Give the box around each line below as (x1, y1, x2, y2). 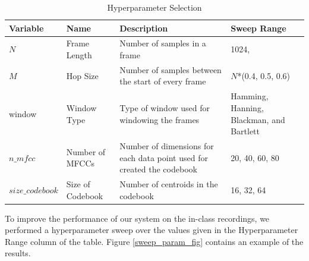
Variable (9, 21, 44, 34)
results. (5, 247, 31, 259)
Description (119, 21, 168, 34)
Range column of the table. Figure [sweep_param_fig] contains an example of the (5, 235, 304, 247)
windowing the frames (119, 113, 200, 125)
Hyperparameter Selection (107, 1, 202, 13)
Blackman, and (231, 113, 285, 125)
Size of (66, 177, 90, 190)
